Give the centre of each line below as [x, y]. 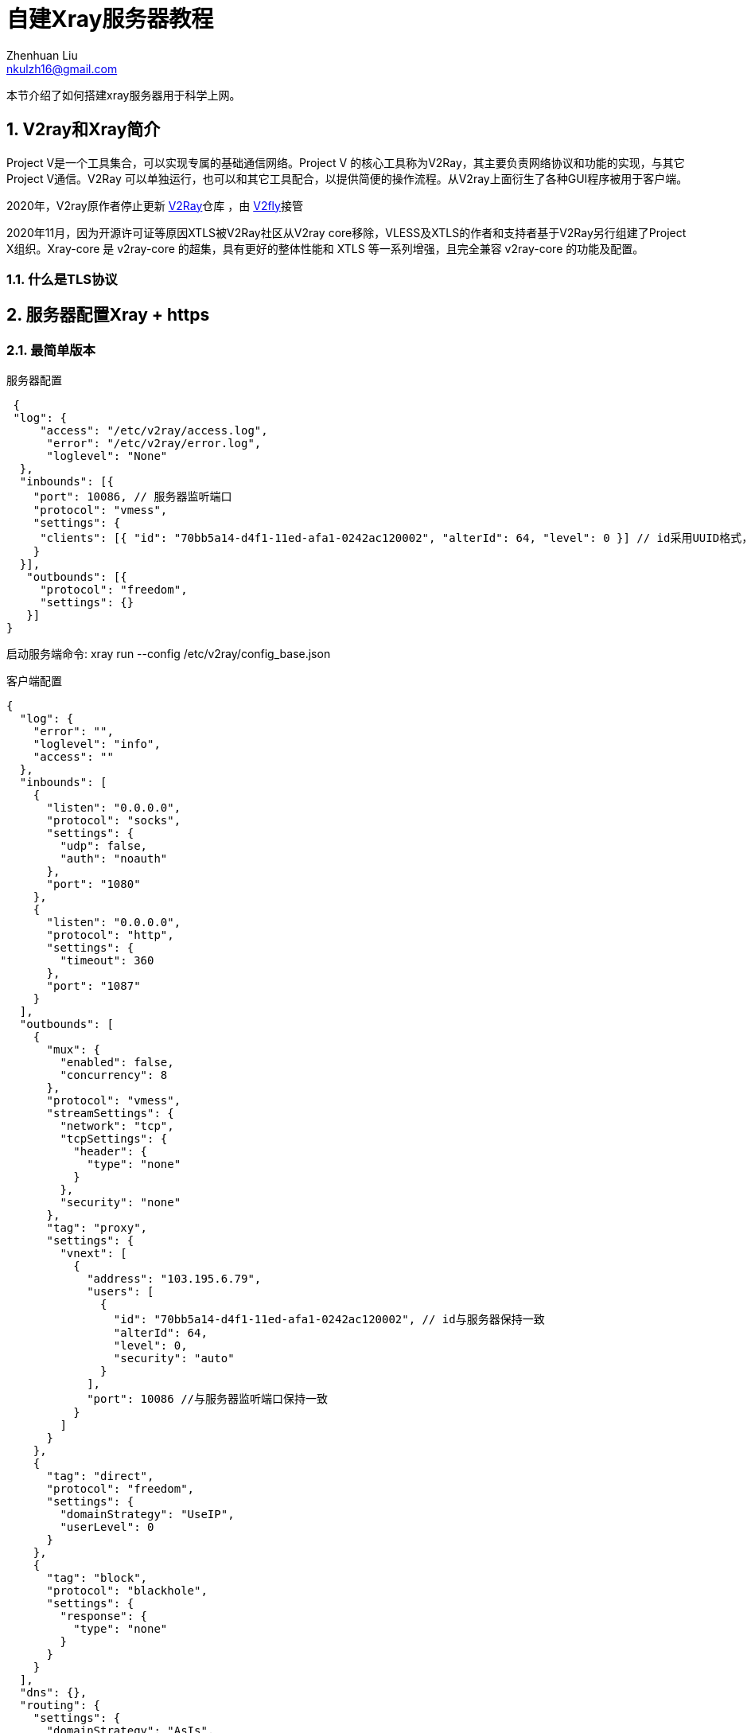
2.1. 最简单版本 [51, 350]
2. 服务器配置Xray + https [108, 315]
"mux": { [74, 1050]
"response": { [104, 1616]
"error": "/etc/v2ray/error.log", [154, 444]
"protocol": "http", [110, 935]
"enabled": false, [117, 1063]
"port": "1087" [93, 986]
